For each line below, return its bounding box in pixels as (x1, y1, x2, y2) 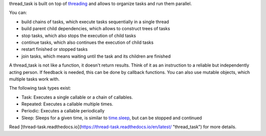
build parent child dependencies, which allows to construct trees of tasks (21, 26, 170, 32)
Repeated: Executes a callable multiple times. (21, 101, 113, 107)
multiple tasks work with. (9, 76, 60, 82)
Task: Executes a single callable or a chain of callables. (21, 94, 133, 100)
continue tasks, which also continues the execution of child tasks (21, 39, 154, 45)
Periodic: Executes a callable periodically (21, 108, 105, 114)
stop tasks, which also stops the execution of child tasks (21, 33, 136, 38)
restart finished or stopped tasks (21, 46, 88, 52)
